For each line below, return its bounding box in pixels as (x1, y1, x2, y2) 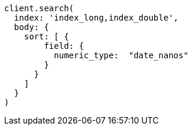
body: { (14, 22, 49, 32)
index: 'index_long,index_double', (14, 13, 179, 22)
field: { (44, 41, 84, 51)
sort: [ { (24, 32, 69, 41)
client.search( (4, 4, 74, 13)
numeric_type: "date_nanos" (54, 51, 188, 60)
